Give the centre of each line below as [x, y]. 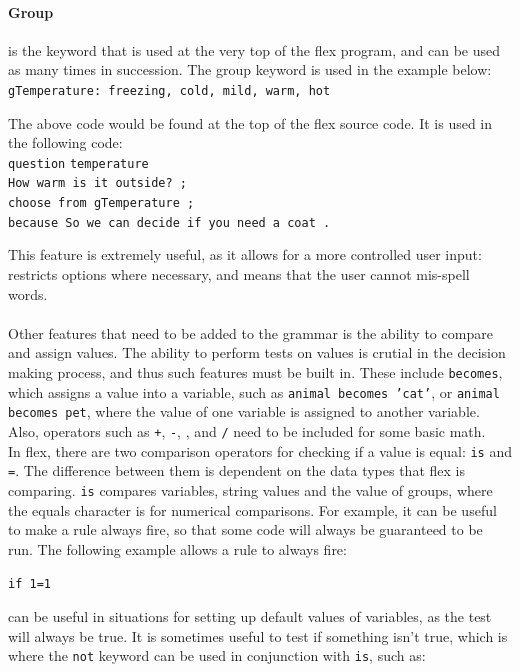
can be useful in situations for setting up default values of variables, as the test [250, 616]
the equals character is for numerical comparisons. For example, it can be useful [252, 509]
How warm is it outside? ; [97, 183]
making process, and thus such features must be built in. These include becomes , [255, 372]
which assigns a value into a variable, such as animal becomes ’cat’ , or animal [254, 391]
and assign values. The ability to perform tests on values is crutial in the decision [257, 352]
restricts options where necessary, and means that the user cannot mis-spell [239, 274]
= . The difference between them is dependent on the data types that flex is [236, 470]
